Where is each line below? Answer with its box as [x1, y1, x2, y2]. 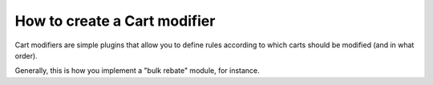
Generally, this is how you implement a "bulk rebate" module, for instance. [14, 66, 260, 75]
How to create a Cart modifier [14, 12, 216, 30]
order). [14, 51, 38, 60]
